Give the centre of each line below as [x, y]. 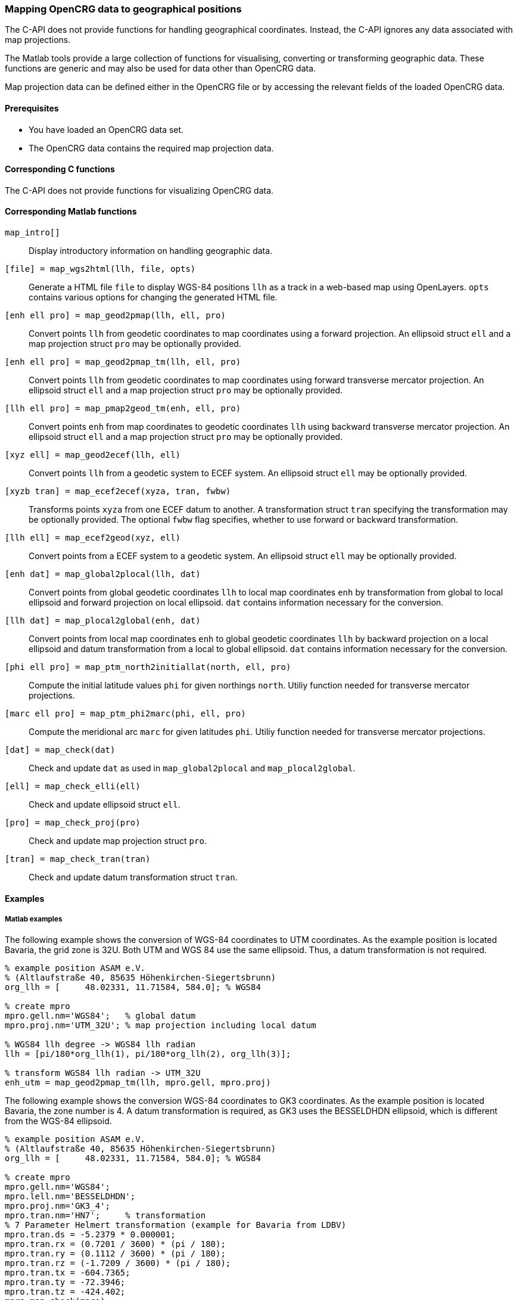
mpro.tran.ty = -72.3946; [65, 1282]
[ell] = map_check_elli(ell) [73, 786]
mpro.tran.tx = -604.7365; [68, 1273]
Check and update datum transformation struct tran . [133, 877]
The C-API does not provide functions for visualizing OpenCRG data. [139, 190]
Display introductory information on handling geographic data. [151, 251]
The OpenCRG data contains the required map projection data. [151, 148]
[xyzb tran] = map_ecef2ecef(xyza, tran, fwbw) [118, 491]
